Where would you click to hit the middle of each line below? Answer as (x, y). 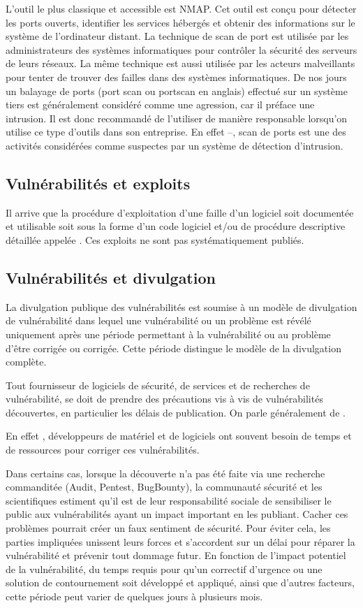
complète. (26, 362)
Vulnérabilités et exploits (98, 183)
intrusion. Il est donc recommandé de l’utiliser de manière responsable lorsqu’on (177, 118)
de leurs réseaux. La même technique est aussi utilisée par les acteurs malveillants (180, 63)
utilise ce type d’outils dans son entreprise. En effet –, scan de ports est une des (176, 132)
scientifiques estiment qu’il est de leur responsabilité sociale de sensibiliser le (169, 500)
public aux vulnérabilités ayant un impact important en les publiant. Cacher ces (177, 514)
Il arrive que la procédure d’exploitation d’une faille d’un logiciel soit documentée (180, 212)
